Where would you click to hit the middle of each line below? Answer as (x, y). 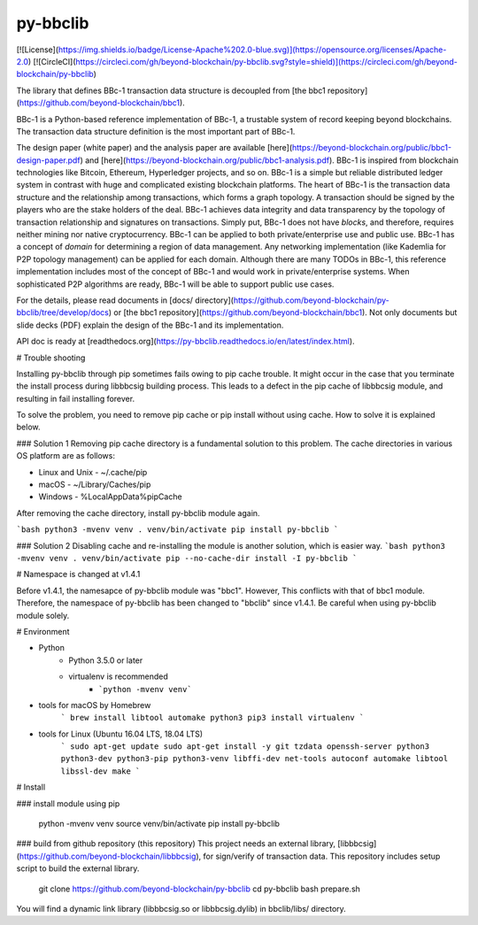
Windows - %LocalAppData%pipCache (110, 497)
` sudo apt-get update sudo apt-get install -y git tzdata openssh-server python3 (245, 747)
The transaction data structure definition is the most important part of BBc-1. (156, 131)
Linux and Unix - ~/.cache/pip (93, 472)
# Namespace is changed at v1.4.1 (78, 574)
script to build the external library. (78, 868)
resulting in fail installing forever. (76, 398)
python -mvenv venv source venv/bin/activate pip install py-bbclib (159, 824)
